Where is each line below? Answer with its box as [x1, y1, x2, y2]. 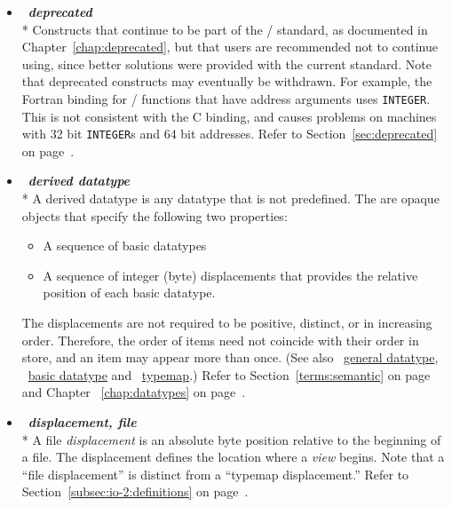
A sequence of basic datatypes [43, 236, 207, 255]
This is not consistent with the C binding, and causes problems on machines [21, 107, 437, 125]
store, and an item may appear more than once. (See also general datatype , [21, 348, 439, 367]
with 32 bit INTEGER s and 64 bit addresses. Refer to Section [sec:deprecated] [21, 124, 438, 143]
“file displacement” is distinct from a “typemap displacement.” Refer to [21, 464, 409, 483]
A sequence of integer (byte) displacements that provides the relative [43, 265, 418, 284]
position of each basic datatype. [43, 283, 216, 302]
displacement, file [28, 413, 137, 431]
